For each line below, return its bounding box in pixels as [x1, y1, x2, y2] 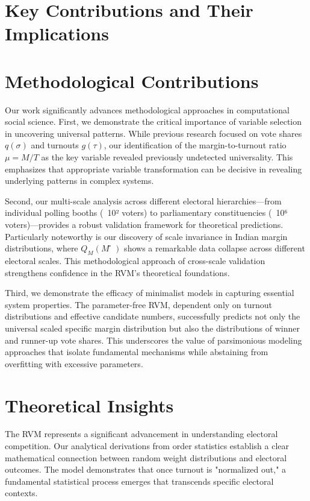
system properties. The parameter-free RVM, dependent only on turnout [5, 298, 273, 310]
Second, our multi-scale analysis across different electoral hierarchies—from [5, 194, 282, 207]
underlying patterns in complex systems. [5, 174, 154, 187]
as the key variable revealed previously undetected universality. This [41, 151, 293, 163]
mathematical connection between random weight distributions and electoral [5, 451, 287, 464]
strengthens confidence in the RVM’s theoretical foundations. [5, 266, 230, 279]
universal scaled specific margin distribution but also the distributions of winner [5, 321, 300, 334]
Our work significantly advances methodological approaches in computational [5, 103, 290, 116]
